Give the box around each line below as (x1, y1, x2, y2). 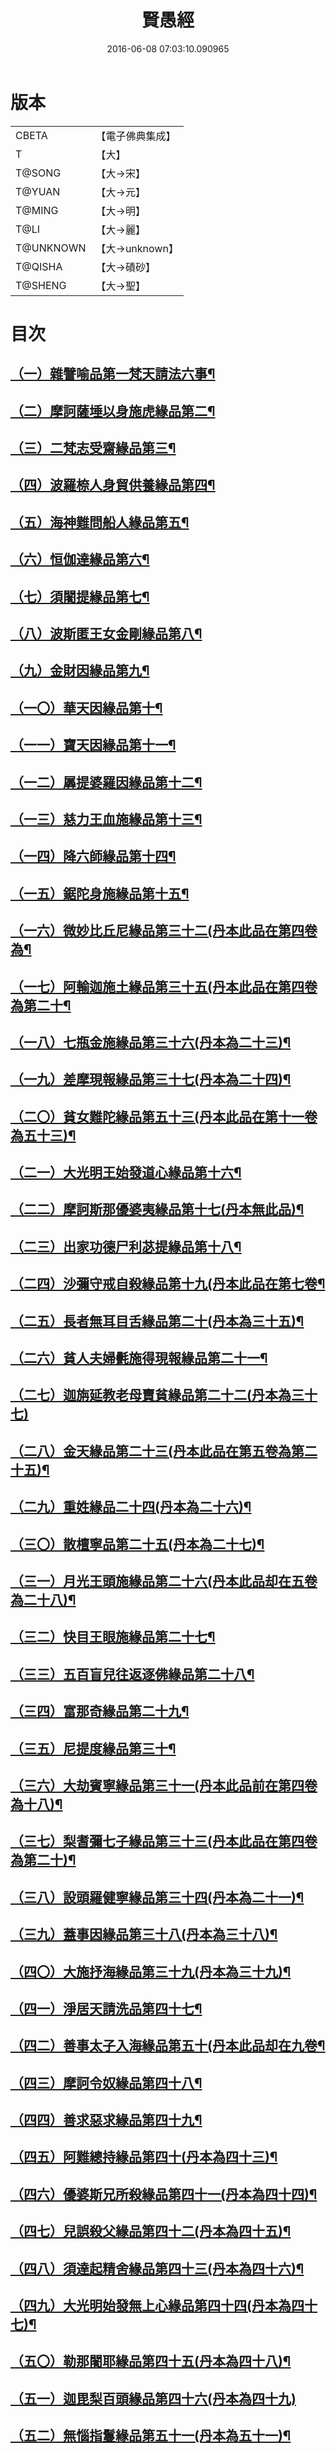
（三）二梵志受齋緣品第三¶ (10, 440, 177, 457)
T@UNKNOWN (15, 241, 87, 255)
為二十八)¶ (10, 1591, 77, 1608)
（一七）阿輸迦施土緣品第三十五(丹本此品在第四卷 (10, 978, 318, 995)
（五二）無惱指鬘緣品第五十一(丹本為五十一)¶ (10, 2427, 292, 2445)
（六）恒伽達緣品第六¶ (10, 551, 150, 568)
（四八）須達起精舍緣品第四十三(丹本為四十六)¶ (10, 2260, 305, 2277)
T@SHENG (15, 278, 67, 292)
